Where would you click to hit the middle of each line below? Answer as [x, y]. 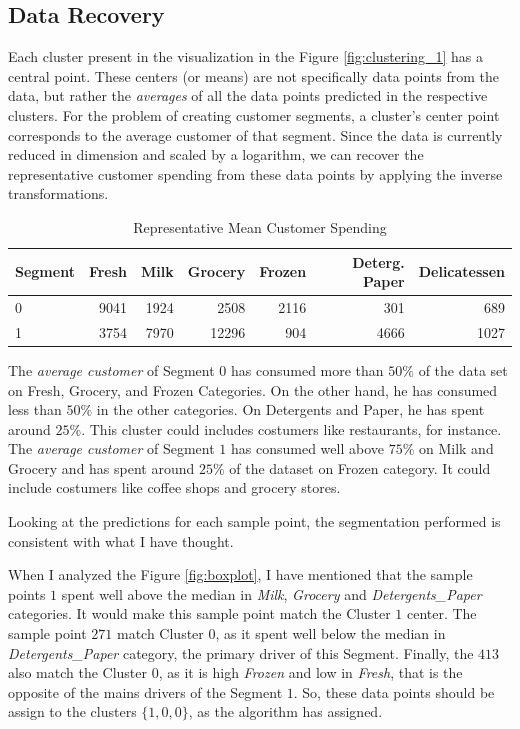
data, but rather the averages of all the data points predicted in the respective [248, 95]
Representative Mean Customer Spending [260, 226]
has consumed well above [307, 448]
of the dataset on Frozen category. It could [360, 467]
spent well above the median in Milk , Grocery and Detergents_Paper [271, 593]
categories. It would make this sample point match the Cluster [199, 613]
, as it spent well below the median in [330, 633]
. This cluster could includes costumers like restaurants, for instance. [291, 428]
